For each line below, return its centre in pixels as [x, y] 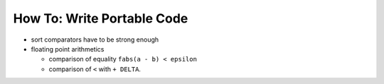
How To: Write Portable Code [101, 18]
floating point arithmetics [68, 49]
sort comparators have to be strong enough [95, 40]
